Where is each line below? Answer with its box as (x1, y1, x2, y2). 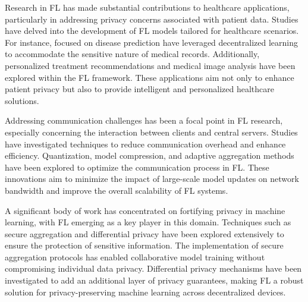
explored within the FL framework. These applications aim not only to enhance (5, 71, 294, 83)
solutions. (5, 94, 39, 106)
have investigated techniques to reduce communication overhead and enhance (5, 137, 286, 150)
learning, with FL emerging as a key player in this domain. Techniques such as (5, 216, 291, 228)
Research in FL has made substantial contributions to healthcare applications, (5, 1, 290, 13)
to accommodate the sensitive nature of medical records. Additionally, (5, 48, 260, 60)
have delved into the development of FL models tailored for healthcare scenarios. (5, 24, 299, 37)
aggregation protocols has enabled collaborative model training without (5, 250, 265, 263)
